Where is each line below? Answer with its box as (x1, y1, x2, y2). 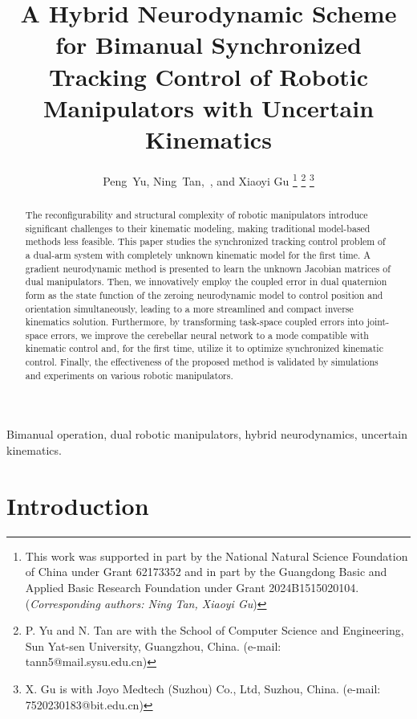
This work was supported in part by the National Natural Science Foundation (25, 547, 408, 564)
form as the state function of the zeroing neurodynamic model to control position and (25, 288, 383, 301)
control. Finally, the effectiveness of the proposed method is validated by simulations (25, 355, 379, 369)
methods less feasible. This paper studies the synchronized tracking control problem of (25, 235, 386, 248)
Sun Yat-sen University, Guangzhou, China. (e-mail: (25, 637, 281, 654)
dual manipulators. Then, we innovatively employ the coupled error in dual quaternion (25, 275, 387, 288)
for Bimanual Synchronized (55, 28, 362, 61)
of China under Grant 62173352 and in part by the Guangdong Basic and (25, 563, 387, 580)
